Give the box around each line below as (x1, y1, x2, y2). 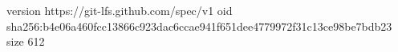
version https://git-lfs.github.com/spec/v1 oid (6, 2, 233, 18)
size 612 (6, 33, 45, 50)
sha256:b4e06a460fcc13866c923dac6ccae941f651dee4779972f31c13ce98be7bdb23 (6, 17, 392, 34)
